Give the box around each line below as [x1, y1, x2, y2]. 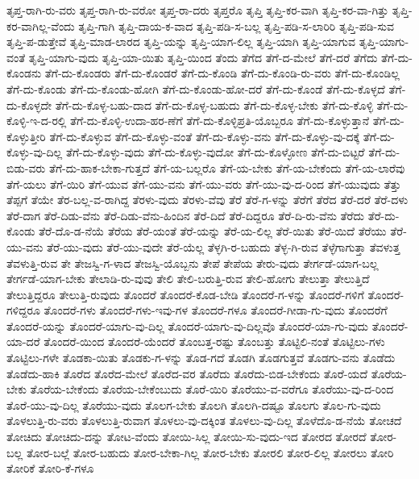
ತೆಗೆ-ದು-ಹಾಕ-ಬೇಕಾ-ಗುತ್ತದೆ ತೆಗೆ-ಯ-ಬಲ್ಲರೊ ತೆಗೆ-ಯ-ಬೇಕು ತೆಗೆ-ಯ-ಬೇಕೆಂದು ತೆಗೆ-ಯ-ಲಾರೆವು [48, 159, 405, 176]
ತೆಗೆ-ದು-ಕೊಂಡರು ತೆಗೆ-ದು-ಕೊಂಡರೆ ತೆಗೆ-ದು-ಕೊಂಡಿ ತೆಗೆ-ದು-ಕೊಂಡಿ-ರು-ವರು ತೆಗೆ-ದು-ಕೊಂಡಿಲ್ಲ [44, 65, 400, 81]
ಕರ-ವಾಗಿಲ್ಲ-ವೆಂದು [6, 17, 75, 34]
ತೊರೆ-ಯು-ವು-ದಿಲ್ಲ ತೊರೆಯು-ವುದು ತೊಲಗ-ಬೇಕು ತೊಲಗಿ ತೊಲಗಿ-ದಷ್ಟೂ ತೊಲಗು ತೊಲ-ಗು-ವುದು [6, 396, 381, 413]
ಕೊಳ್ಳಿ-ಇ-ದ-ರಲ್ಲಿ [6, 112, 67, 129]
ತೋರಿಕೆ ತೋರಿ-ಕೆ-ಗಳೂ [6, 460, 94, 477]
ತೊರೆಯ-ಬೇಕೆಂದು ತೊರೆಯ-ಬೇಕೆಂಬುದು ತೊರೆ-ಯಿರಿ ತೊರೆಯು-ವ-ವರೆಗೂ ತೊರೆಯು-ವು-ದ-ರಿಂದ [30, 381, 394, 398]
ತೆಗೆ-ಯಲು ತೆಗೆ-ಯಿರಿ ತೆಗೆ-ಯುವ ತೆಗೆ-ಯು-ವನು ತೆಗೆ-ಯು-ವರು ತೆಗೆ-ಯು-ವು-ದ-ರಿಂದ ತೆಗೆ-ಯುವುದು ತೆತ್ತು [6, 175, 401, 192]
